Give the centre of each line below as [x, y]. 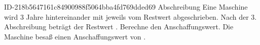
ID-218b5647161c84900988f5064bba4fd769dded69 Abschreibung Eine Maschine [126, 7]
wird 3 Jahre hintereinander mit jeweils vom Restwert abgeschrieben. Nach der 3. [131, 16]
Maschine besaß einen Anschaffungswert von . [75, 36]
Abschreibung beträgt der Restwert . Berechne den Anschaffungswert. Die [119, 27]
